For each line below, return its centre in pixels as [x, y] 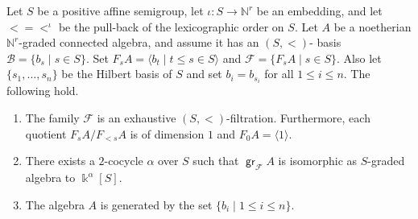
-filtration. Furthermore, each [298, 118]
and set [204, 74]
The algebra [55, 204]
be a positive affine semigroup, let [120, 10]
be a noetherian [372, 26]
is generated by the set [156, 204]
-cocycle [124, 161]
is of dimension [167, 133]
